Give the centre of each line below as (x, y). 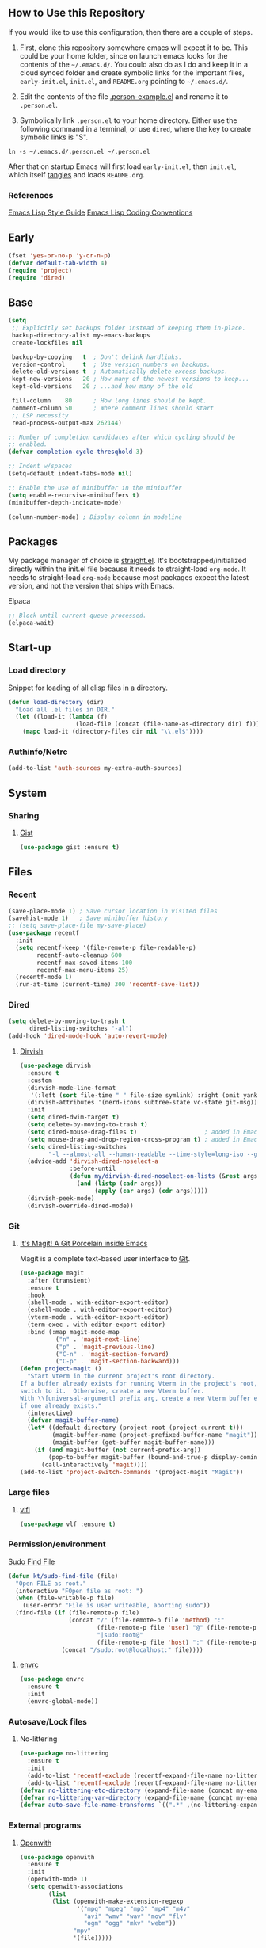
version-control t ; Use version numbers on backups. (111, 364)
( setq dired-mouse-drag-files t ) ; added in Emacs (144, 1132)
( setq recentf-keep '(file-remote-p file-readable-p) (106, 947)
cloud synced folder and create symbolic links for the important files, (132, 72)
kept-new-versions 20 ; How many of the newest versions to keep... (130, 379)
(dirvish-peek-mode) (61, 1198)
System (28, 793)
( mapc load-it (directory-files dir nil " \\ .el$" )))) (113, 732)
